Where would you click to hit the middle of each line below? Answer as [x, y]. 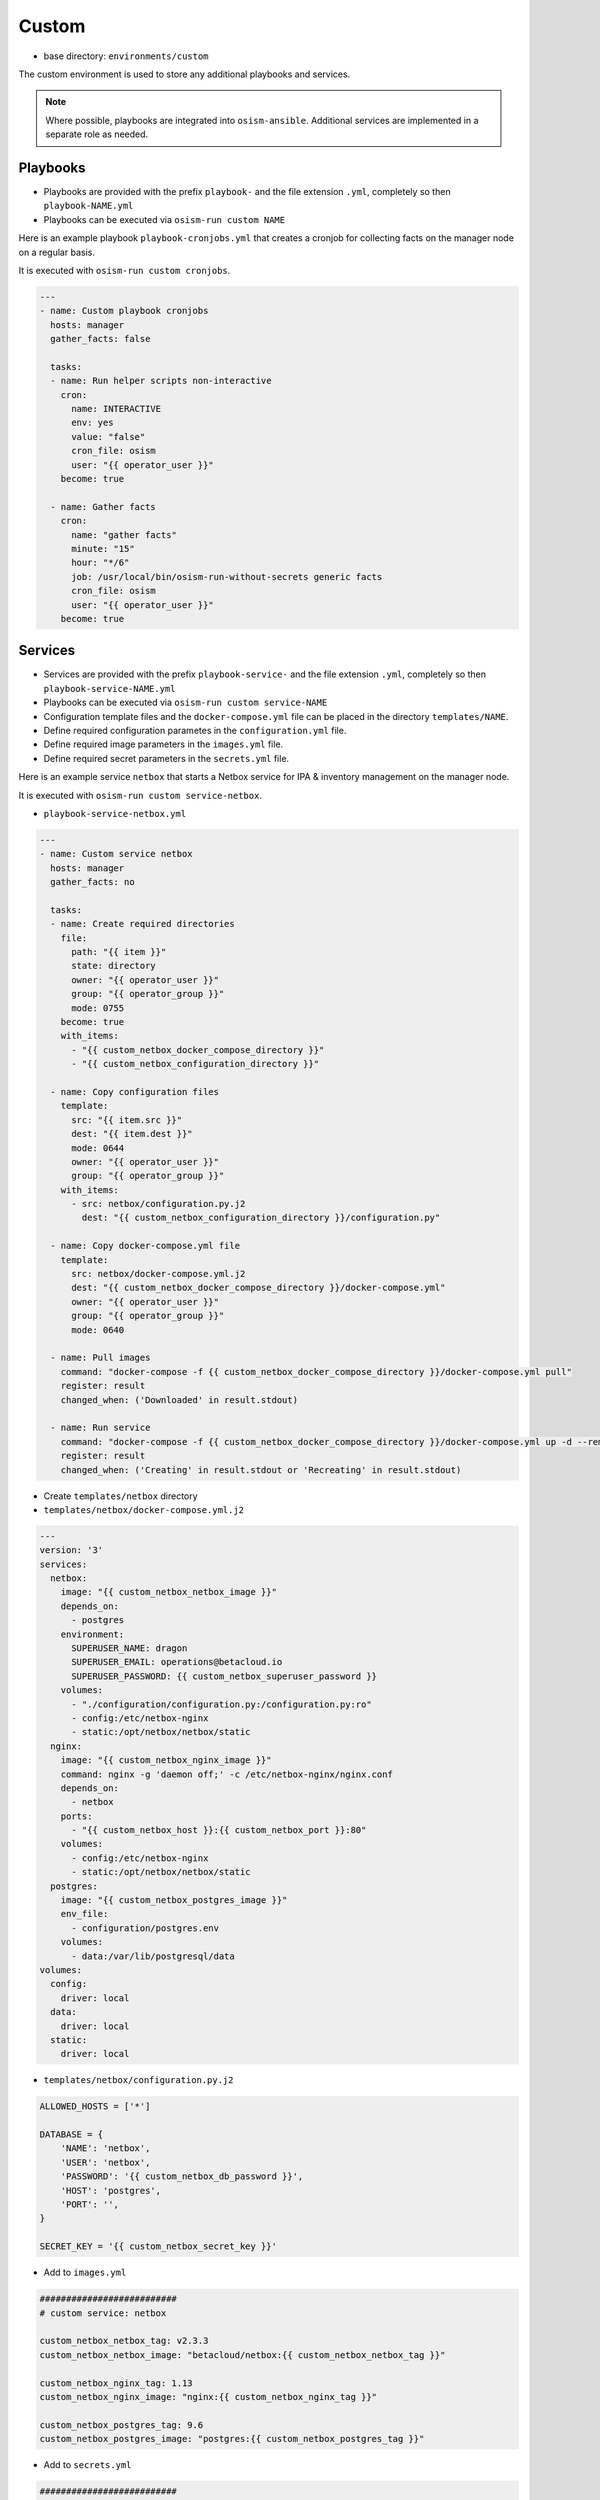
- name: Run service [100, 1428]
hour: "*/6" [100, 563]
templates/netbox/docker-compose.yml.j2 [144, 1509]
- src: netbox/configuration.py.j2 [158, 1204]
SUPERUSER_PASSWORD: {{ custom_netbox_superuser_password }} [224, 1676]
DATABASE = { [71, 2134]
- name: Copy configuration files [135, 1091]
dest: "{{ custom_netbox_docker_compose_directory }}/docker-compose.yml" [258, 1288]
